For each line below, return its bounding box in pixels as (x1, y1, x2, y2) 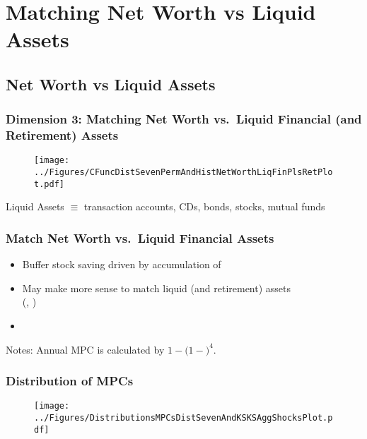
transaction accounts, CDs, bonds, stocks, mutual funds (83, 199, 325, 214)
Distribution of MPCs (6, 372, 134, 390)
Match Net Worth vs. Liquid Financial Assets (6, 229, 274, 246)
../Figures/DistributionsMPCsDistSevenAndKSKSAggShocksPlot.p (34, 413, 333, 423)
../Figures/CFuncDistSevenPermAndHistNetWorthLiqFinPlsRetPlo (34, 167, 333, 178)
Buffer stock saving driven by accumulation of (22, 257, 221, 272)
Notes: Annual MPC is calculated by (6, 342, 165, 356)
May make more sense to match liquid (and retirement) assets (22, 280, 291, 295)
